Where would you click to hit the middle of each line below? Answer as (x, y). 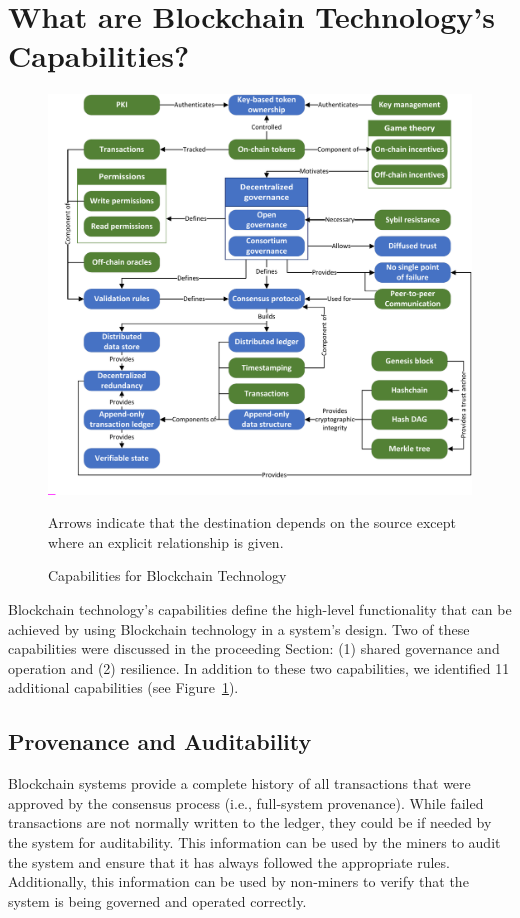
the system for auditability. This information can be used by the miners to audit (254, 842)
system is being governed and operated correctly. (157, 900)
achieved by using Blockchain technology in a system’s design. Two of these (239, 628)
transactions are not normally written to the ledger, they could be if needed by (250, 822)
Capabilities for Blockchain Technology (167, 575)
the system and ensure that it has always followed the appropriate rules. (229, 861)
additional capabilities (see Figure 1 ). (123, 687)
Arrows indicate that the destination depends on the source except (252, 522)
